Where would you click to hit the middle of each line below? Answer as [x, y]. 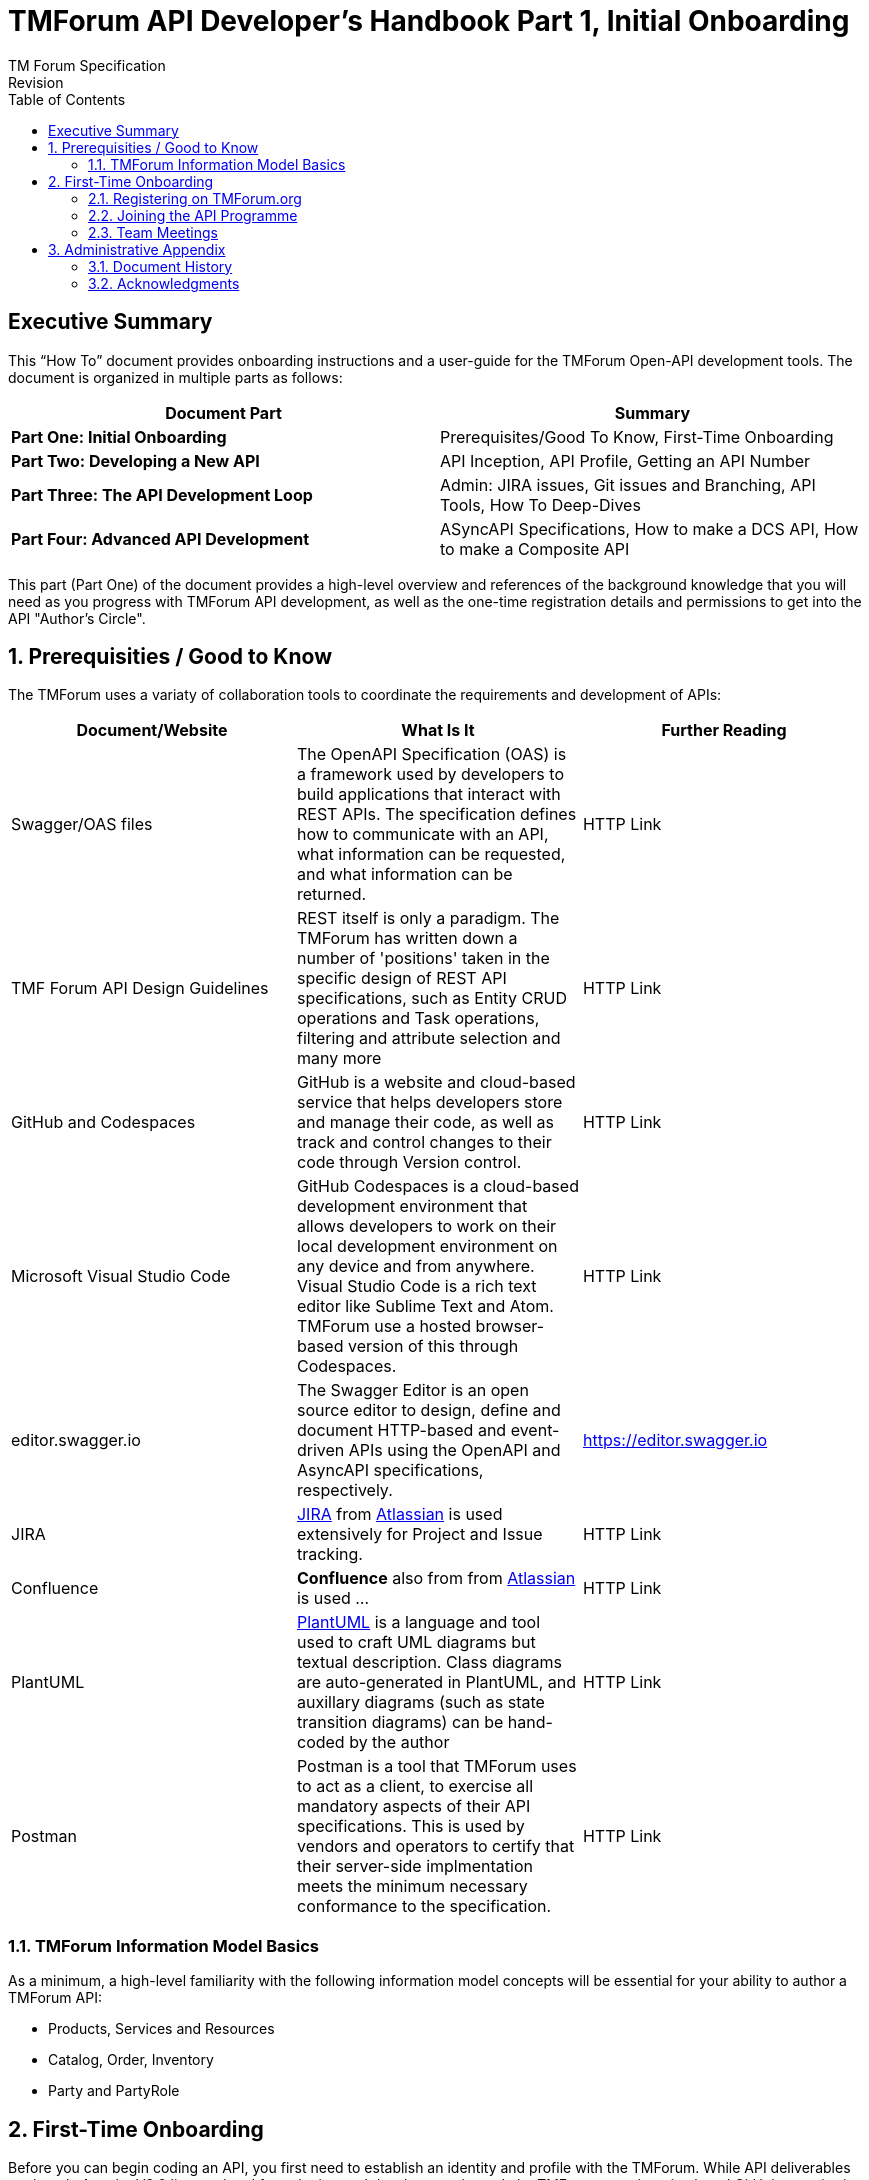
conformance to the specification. [424, 1906]
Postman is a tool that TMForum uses [436, 1766]
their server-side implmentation [414, 1866]
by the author [399, 1742]
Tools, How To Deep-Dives [540, 504]
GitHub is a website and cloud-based [436, 1082]
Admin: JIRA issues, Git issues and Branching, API [628, 484]
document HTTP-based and [401, 1430]
